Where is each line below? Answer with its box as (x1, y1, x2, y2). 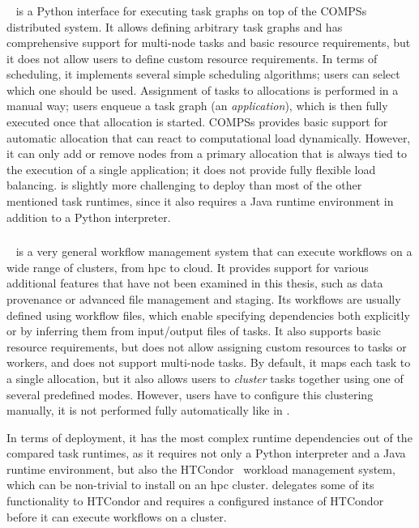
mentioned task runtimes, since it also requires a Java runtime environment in (6, 193, 394, 210)
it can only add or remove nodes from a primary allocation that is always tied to (6, 145, 407, 162)
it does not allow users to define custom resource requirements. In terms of (6, 49, 378, 66)
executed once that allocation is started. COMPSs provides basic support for (6, 113, 388, 130)
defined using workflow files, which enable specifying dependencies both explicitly (6, 306, 410, 323)
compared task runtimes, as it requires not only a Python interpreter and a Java (6, 445, 406, 462)
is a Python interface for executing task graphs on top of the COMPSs (15, 2, 367, 19)
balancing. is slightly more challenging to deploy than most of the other (6, 177, 362, 194)
